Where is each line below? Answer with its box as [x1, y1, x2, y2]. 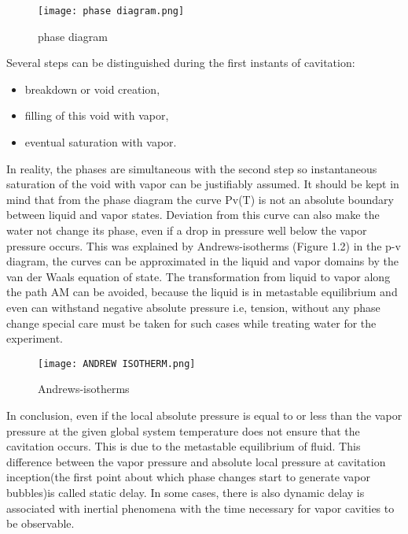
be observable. [6, 515, 75, 532]
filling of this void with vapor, [24, 107, 169, 124]
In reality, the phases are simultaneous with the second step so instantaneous [6, 160, 377, 176]
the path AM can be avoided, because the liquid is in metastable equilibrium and [6, 284, 398, 300]
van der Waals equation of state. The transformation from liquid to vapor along [6, 268, 391, 284]
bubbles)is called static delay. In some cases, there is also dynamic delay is [6, 484, 365, 500]
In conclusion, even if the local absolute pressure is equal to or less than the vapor [6, 407, 402, 423]
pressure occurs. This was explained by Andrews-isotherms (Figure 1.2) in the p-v [6, 237, 401, 254]
